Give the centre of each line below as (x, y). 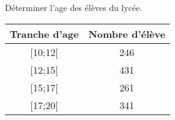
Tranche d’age (44, 34)
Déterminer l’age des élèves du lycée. (74, 7)
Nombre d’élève (127, 34)
